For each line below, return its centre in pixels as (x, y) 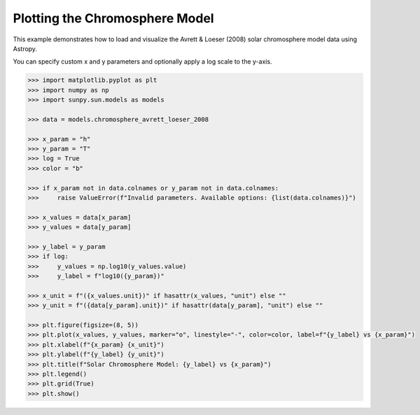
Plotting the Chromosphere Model (113, 18)
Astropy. (25, 48)
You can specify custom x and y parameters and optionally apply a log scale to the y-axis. (142, 62)
